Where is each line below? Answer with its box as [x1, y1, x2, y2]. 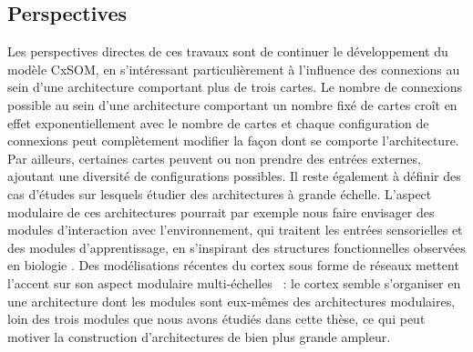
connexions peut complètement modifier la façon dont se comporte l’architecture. [7, 131, 459, 150]
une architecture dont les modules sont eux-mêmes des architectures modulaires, [7, 291, 456, 310]
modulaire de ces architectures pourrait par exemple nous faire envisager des [7, 202, 435, 221]
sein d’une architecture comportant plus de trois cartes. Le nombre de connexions [7, 77, 462, 96]
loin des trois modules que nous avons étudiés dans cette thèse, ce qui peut [7, 309, 426, 328]
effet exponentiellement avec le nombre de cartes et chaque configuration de [7, 113, 429, 132]
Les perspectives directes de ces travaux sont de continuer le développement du [7, 42, 448, 61]
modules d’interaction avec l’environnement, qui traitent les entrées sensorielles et [7, 220, 463, 239]
